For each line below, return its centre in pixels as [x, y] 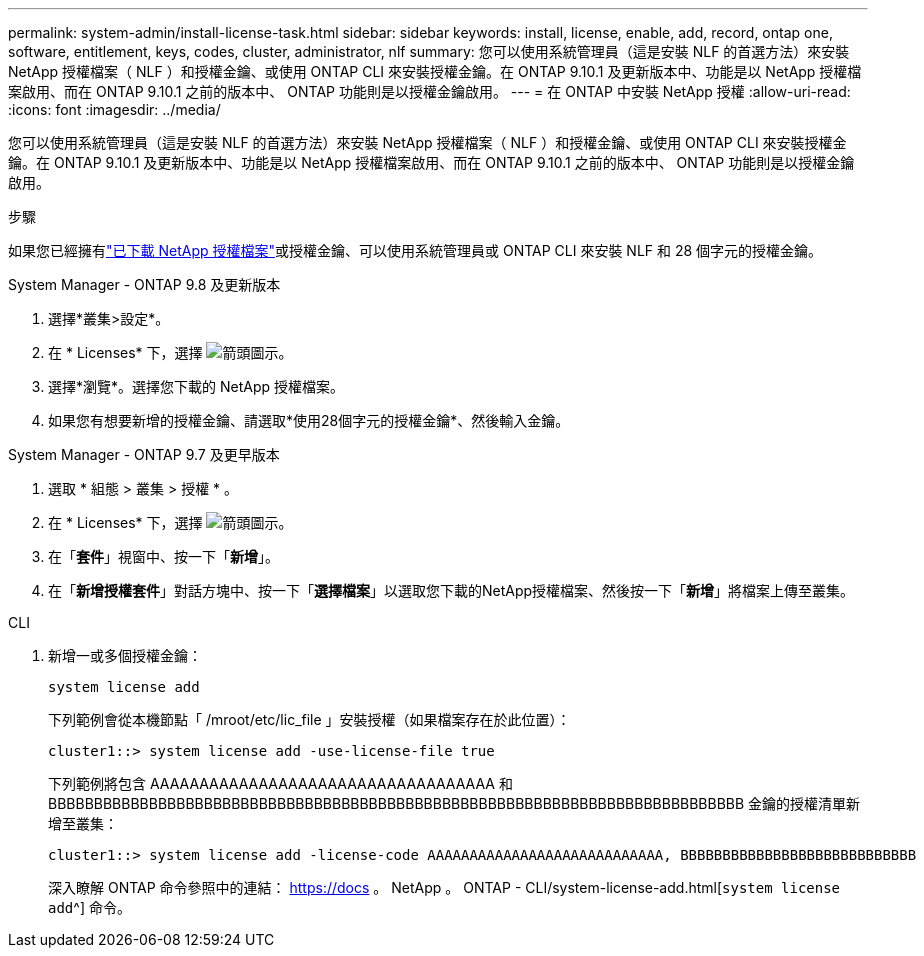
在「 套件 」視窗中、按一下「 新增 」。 [163, 556]
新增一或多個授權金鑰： [125, 655]
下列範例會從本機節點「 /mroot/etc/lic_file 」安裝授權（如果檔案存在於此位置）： [309, 719]
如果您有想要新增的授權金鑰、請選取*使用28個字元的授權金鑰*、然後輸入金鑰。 [309, 420]
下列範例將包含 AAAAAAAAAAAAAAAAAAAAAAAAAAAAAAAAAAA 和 [280, 783]
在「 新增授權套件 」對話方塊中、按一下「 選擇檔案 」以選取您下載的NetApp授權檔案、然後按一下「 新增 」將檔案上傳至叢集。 [451, 590]
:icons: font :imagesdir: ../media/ [114, 109]
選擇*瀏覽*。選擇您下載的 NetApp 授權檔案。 [196, 386]
